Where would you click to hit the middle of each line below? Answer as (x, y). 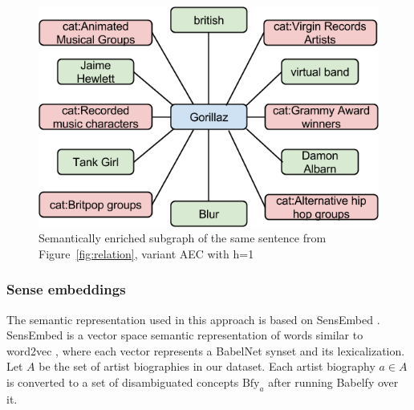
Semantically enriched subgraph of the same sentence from (183, 238)
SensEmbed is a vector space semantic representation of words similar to (185, 335)
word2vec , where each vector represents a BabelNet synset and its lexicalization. (206, 350)
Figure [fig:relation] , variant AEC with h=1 (146, 253)
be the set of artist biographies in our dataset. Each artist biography (207, 366)
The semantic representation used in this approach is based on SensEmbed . (193, 319)
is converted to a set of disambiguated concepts (123, 382)
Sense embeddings (66, 289)
